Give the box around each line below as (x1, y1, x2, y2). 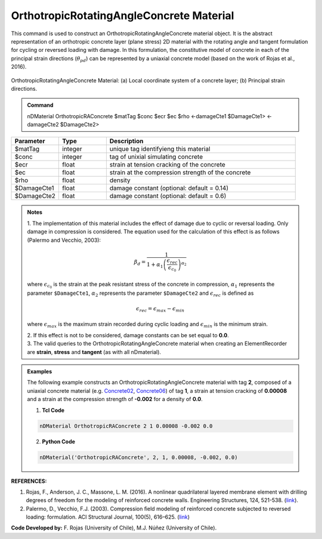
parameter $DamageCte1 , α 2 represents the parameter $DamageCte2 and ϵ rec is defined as (27, 289, 254, 298)
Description (109, 137, 144, 146)
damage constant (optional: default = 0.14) (109, 184, 229, 192)
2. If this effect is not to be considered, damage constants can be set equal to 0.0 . (27, 331, 230, 338)
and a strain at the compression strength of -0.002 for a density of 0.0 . (27, 396, 203, 403)
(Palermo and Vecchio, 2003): (27, 236, 101, 244)
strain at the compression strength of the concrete (109, 168, 251, 177)
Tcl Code (42, 406, 65, 414)
